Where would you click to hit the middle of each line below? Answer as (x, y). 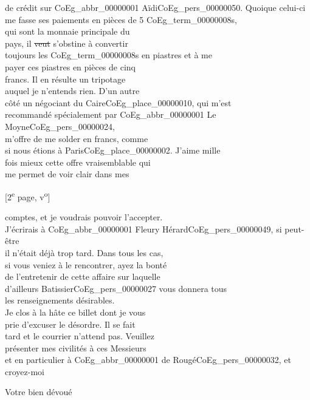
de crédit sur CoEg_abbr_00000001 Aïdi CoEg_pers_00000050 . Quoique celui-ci (155, 7)
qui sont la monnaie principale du (67, 31)
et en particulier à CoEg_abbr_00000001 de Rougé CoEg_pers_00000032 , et (148, 360)
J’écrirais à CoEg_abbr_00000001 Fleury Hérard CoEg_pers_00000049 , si (143, 229)
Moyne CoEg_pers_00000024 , (60, 126)
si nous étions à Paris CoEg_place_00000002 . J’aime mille (113, 150)
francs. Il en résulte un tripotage (65, 79)
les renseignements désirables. (60, 300)
